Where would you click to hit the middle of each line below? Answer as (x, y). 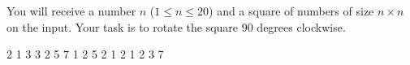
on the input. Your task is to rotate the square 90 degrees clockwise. (176, 26)
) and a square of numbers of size (291, 11)
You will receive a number (71, 11)
